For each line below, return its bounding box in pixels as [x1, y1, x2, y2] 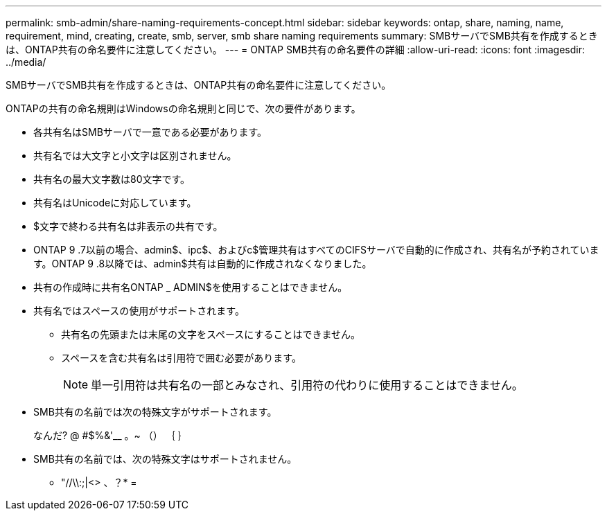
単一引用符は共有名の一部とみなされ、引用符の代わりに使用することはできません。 [91, 378, 523, 392]
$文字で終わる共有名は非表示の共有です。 [33, 220, 223, 232]
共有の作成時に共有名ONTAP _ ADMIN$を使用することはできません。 [33, 281, 348, 293]
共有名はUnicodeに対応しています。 [33, 197, 197, 208]
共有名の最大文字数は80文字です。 [33, 173, 191, 185]
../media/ [6, 56, 46, 68]
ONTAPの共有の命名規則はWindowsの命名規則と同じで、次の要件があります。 [6, 103, 361, 114]
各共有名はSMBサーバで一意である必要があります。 [33, 126, 267, 138]
